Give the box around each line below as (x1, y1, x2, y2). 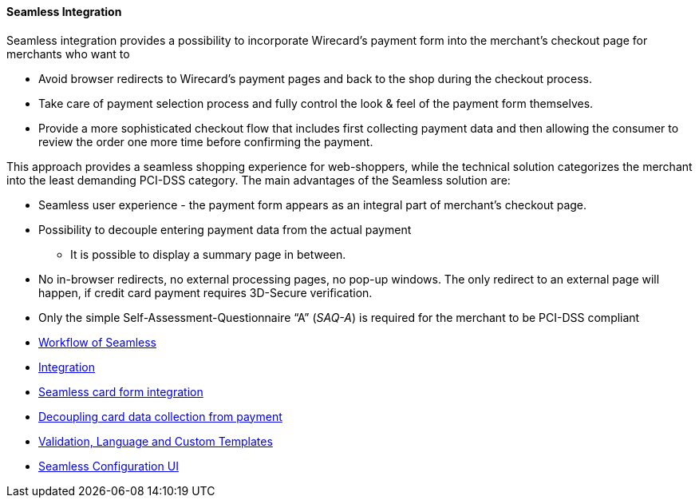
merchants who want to (6, 46, 130, 61)
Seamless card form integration (38, 384, 203, 399)
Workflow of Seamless (38, 335, 157, 349)
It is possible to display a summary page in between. (70, 247, 346, 261)
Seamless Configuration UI (38, 458, 179, 473)
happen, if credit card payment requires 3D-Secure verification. (38, 285, 373, 300)
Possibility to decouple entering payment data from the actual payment (38, 222, 412, 236)
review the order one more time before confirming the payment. (38, 134, 373, 149)
